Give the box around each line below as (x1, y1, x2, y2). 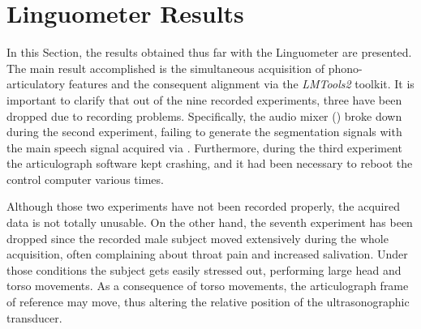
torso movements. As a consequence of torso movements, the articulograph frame (6, 277, 409, 294)
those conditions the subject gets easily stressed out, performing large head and (6, 261, 402, 278)
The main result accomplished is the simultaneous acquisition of (6, 59, 325, 76)
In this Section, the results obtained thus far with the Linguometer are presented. (6, 44, 412, 61)
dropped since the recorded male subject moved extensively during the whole (6, 229, 389, 246)
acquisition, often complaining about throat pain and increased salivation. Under (6, 246, 408, 263)
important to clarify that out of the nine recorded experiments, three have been (6, 91, 402, 108)
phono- (328, 59, 363, 76)
